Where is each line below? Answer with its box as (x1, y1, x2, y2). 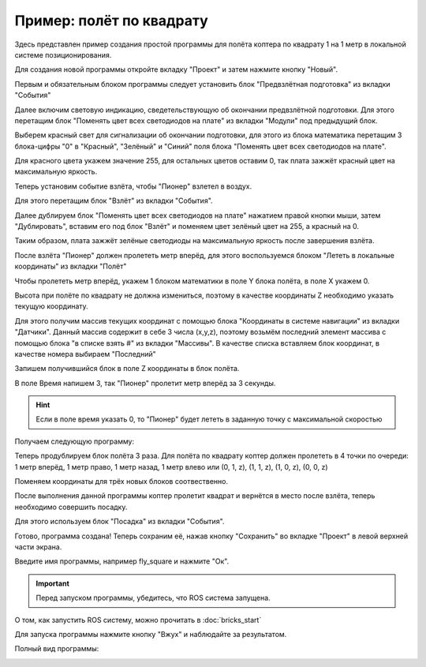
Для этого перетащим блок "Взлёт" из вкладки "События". (14, 196, 213, 205)
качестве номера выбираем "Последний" (14, 349, 157, 358)
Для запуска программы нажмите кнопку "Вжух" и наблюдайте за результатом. (14, 629, 287, 639)
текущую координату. (14, 302, 88, 311)
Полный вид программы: (14, 644, 99, 654)
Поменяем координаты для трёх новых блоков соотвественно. (14, 477, 229, 486)
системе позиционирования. (14, 50, 112, 59)
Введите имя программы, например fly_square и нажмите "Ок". (14, 556, 230, 566)
